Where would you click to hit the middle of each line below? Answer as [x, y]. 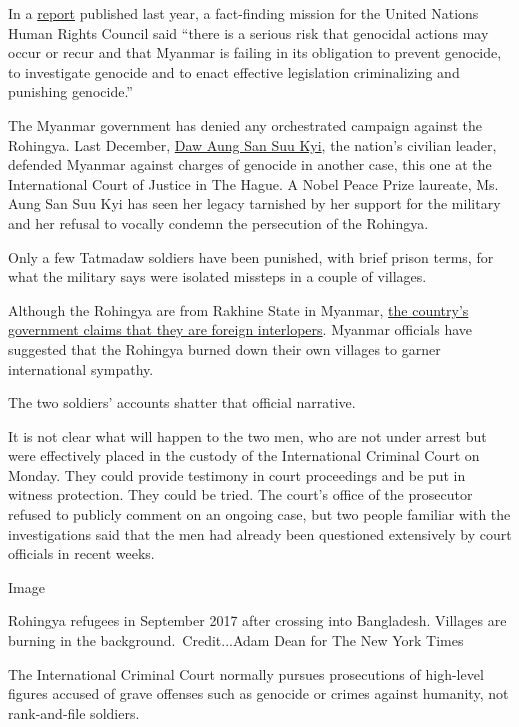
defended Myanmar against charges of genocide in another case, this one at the [250, 164]
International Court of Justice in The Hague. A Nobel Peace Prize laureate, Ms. [253, 183]
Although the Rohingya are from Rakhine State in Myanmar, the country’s [238, 309]
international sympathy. [81, 368]
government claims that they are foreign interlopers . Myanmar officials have [240, 329]
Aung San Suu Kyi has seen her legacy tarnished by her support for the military [254, 203]
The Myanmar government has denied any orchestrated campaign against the [245, 124]
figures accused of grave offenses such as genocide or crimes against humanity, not [258, 693]
